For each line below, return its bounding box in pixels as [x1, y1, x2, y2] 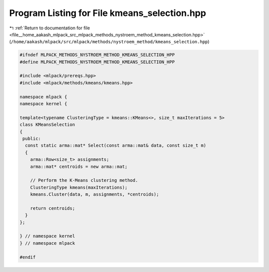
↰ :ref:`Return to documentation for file [9, 25, 90, 31]
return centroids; [30, 205, 75, 211]
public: [22, 136, 41, 141]
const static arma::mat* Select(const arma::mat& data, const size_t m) [25, 142, 207, 148]
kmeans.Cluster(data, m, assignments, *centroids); [30, 192, 159, 197]
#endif [19, 254, 36, 260]
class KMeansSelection [19, 122, 75, 128]
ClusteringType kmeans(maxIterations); [30, 184, 128, 190]
